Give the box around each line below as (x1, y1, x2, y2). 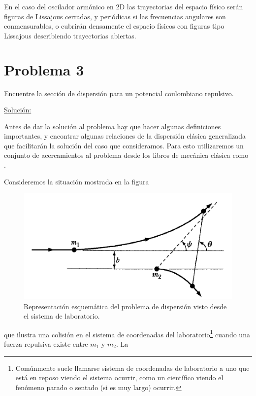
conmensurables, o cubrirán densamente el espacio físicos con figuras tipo (4, 21, 224, 31)
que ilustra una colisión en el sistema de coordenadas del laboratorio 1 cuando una (4, 327, 250, 339)
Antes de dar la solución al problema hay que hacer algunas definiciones (4, 121, 221, 131)
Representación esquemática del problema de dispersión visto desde (24, 301, 227, 311)
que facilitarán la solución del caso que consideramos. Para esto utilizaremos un (4, 140, 244, 150)
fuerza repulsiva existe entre (4, 339, 88, 349)
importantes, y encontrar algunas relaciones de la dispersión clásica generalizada (4, 131, 246, 141)
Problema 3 (4, 59, 84, 79)
